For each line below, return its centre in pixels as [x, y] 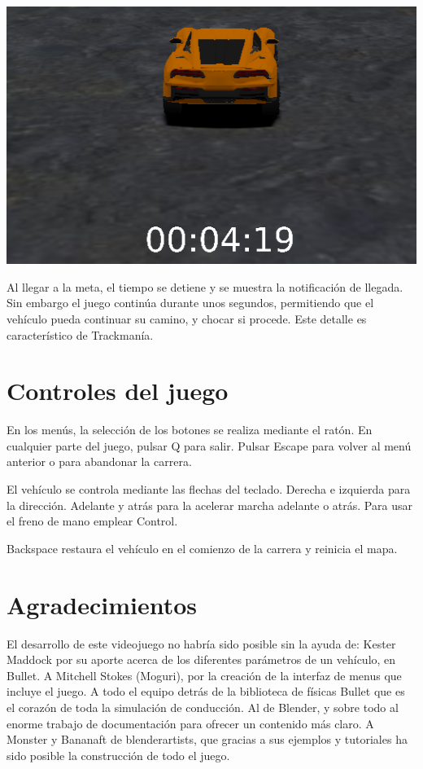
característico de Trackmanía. [80, 334]
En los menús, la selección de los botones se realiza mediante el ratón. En [190, 430]
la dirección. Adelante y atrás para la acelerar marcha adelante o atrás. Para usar [209, 505]
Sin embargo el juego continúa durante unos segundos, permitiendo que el [190, 303]
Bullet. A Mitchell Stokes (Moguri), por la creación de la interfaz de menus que [204, 675]
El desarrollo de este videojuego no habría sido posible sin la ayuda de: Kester [201, 643]
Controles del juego [118, 391]
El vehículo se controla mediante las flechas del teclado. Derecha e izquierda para [209, 489]
